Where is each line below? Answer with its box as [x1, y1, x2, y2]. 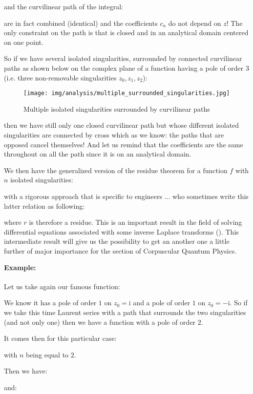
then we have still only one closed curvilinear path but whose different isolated [4, 120, 239, 130]
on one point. [4, 37, 43, 47]
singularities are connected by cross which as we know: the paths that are [4, 130, 224, 139]
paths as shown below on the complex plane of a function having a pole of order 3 [4, 62, 249, 73]
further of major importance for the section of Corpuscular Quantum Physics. [4, 245, 237, 256]
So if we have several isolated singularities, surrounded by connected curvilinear [4, 53, 242, 63]
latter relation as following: [4, 200, 85, 211]
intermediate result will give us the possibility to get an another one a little [4, 236, 230, 246]
